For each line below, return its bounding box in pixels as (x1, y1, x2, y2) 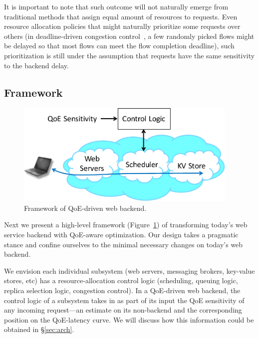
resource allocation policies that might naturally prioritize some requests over (4, 21, 241, 31)
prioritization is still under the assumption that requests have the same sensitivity (4, 50, 255, 60)
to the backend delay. (4, 60, 69, 70)
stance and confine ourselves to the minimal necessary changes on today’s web (4, 239, 243, 249)
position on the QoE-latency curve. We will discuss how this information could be (4, 314, 254, 325)
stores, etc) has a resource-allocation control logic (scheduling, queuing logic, (4, 275, 238, 286)
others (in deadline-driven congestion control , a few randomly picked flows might (4, 30, 255, 41)
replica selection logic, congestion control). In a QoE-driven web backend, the (4, 285, 241, 295)
